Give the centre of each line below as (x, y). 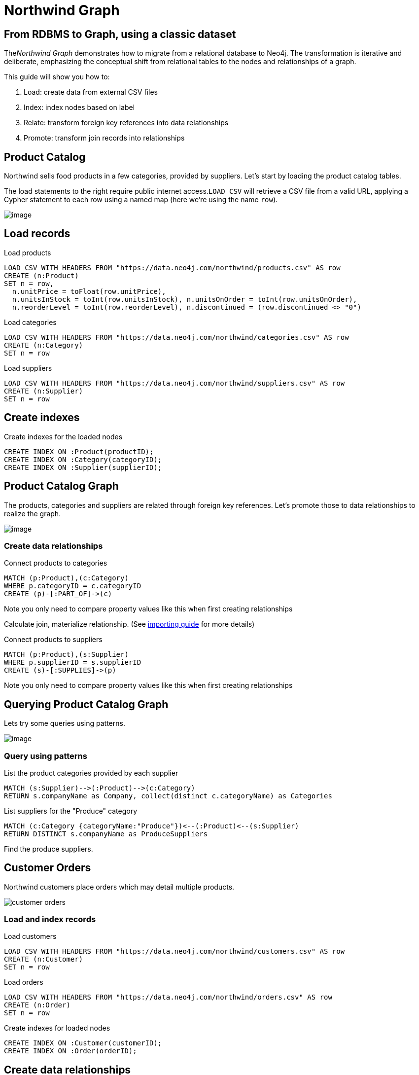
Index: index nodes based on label (79, 107)
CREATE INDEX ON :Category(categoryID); (83, 459)
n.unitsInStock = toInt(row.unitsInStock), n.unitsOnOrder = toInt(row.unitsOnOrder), (185, 299)
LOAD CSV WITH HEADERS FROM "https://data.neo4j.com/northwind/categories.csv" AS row (176, 337)
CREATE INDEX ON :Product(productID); (79, 451)
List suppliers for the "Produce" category (70, 811)
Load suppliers (28, 368)
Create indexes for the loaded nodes (63, 436)
